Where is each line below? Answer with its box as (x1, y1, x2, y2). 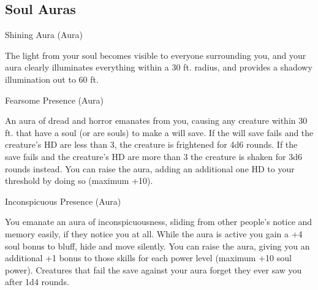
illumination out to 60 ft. (5, 72, 99, 85)
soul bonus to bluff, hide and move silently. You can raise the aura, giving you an (5, 239, 310, 252)
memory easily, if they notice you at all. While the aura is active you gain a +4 (5, 227, 303, 240)
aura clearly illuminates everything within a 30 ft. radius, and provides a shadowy (5, 61, 312, 74)
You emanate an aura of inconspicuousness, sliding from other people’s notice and (5, 215, 312, 228)
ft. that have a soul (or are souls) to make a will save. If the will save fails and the (5, 126, 314, 139)
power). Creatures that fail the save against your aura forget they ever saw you (5, 263, 302, 276)
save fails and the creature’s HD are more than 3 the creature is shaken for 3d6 (5, 150, 302, 162)
